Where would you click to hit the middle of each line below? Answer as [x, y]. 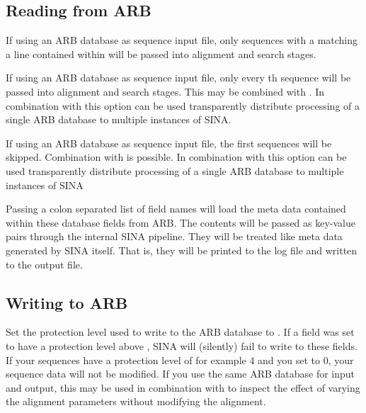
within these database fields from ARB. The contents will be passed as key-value [181, 222]
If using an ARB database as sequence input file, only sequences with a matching [182, 40]
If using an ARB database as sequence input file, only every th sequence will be [178, 78]
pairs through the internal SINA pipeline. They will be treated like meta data [174, 236]
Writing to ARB [67, 302]
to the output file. [44, 264]
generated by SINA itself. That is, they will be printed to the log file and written [182, 250]
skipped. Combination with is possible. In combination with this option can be [176, 157]
